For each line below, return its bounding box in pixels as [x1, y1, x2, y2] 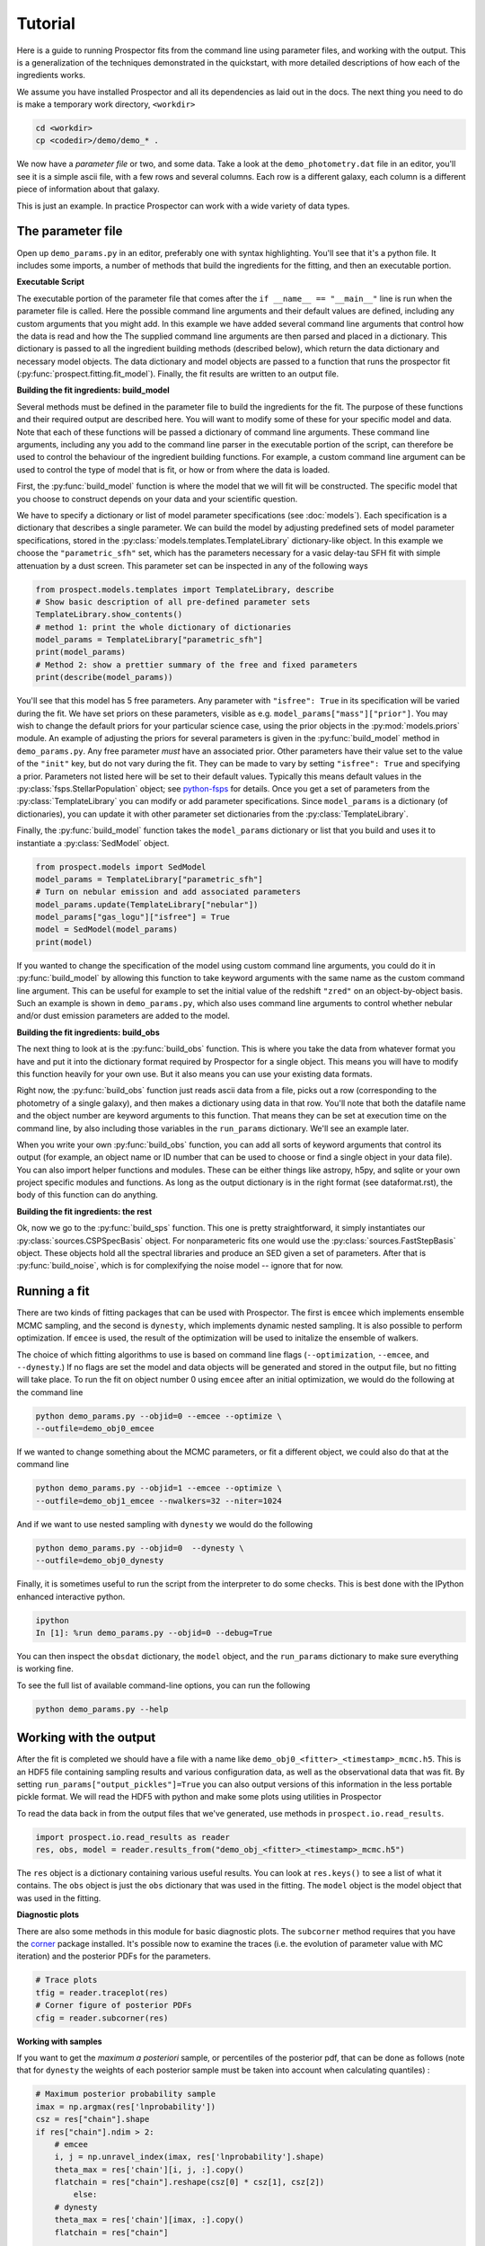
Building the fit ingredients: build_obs [16, 1027, 161, 1038]
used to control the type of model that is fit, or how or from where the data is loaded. [16, 464, 331, 475]
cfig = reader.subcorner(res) [35, 2012, 169, 2023]
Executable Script [16, 277, 85, 287]
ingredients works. [16, 70, 85, 81]
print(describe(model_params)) [35, 672, 174, 683]
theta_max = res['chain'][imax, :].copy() [54, 2215, 244, 2225]
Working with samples [16, 2036, 102, 2047]
